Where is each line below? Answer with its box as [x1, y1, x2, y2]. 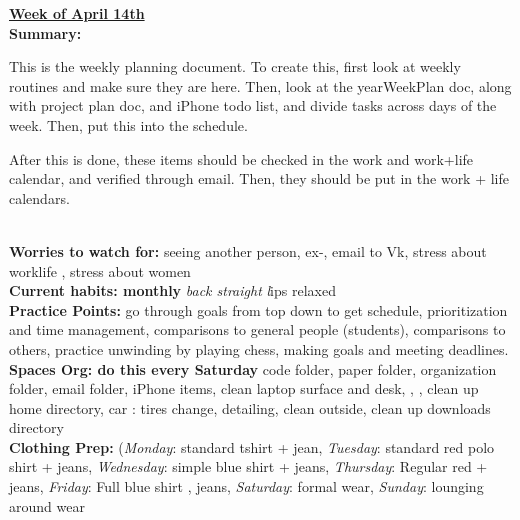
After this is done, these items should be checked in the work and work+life [9, 148, 474, 169]
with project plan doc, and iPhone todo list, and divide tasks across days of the [9, 95, 497, 116]
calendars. [9, 187, 70, 208]
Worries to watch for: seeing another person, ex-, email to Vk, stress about [9, 240, 487, 261]
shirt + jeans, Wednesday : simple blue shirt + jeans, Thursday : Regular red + [9, 456, 488, 477]
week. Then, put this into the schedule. [9, 114, 248, 135]
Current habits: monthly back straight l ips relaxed [9, 280, 336, 301]
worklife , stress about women [9, 260, 191, 281]
